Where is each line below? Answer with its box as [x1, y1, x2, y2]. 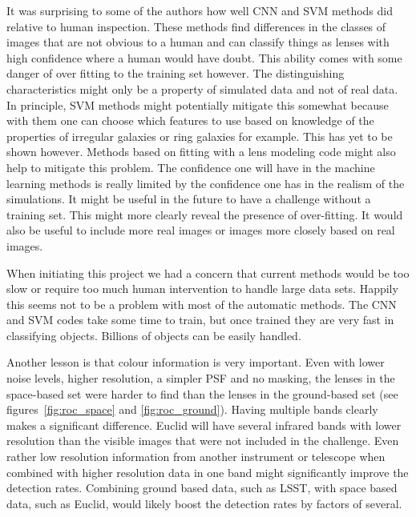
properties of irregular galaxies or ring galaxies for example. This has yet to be [6, 127, 393, 144]
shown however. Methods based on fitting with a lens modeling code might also [6, 143, 396, 160]
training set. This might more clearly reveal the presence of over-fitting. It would [6, 206, 403, 222]
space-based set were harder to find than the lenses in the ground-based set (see [6, 385, 398, 402]
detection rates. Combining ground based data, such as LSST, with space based [6, 479, 398, 496]
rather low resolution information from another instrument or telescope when [6, 448, 386, 465]
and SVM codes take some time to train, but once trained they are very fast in [6, 311, 394, 328]
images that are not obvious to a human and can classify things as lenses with [6, 34, 390, 50]
